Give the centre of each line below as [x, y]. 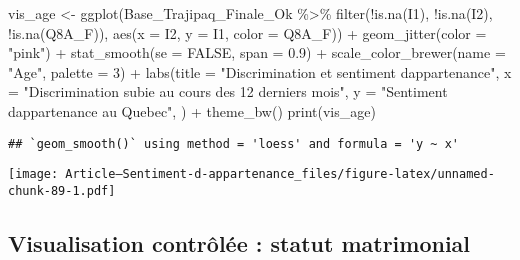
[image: [33, 174]
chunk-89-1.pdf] [62, 190]
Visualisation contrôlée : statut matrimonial [239, 242]
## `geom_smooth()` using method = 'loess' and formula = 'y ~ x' [234, 143]
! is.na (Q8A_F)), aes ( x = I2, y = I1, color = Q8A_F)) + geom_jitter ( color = [247, 32]
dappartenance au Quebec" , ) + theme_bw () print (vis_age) [192, 110]
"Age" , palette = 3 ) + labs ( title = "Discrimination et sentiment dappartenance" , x [260, 71]
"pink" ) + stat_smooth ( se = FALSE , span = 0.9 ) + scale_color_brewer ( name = [257, 52]
